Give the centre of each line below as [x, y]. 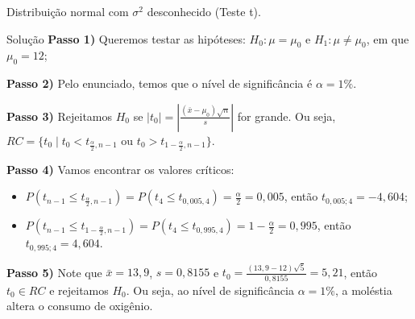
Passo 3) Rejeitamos [60, 116]
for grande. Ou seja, [286, 116]
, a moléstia [363, 290]
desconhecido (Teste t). [204, 11]
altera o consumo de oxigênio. [80, 306]
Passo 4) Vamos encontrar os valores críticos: [120, 169]
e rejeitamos [79, 290]
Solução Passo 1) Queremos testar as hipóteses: [126, 38]
